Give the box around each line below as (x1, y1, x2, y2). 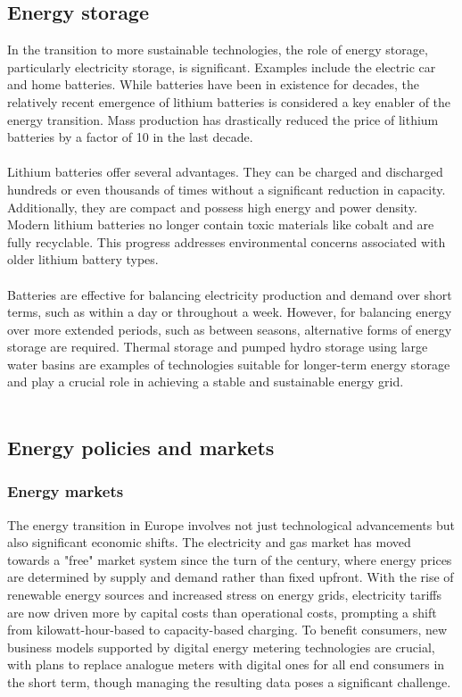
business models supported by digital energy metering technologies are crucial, (7, 637, 435, 656)
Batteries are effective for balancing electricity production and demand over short (7, 285, 452, 303)
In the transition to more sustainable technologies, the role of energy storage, (7, 40, 428, 59)
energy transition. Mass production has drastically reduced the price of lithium (7, 110, 439, 129)
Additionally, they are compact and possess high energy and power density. (7, 197, 417, 216)
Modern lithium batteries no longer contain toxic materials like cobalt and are (7, 215, 434, 234)
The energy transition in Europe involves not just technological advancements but (7, 515, 455, 534)
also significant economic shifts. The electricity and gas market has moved (7, 533, 411, 552)
